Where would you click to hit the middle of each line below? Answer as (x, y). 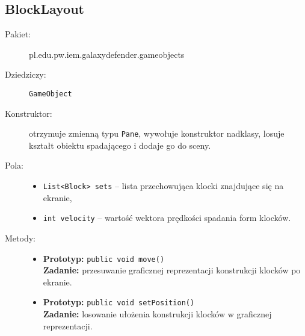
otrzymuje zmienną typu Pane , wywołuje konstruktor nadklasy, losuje (157, 133)
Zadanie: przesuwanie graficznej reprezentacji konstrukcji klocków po (172, 270)
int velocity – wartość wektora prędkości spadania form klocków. (167, 218)
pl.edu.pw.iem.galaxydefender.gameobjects (107, 54)
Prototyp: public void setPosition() (119, 302)
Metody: (20, 238)
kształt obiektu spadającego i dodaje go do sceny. (120, 145)
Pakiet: (18, 34)
